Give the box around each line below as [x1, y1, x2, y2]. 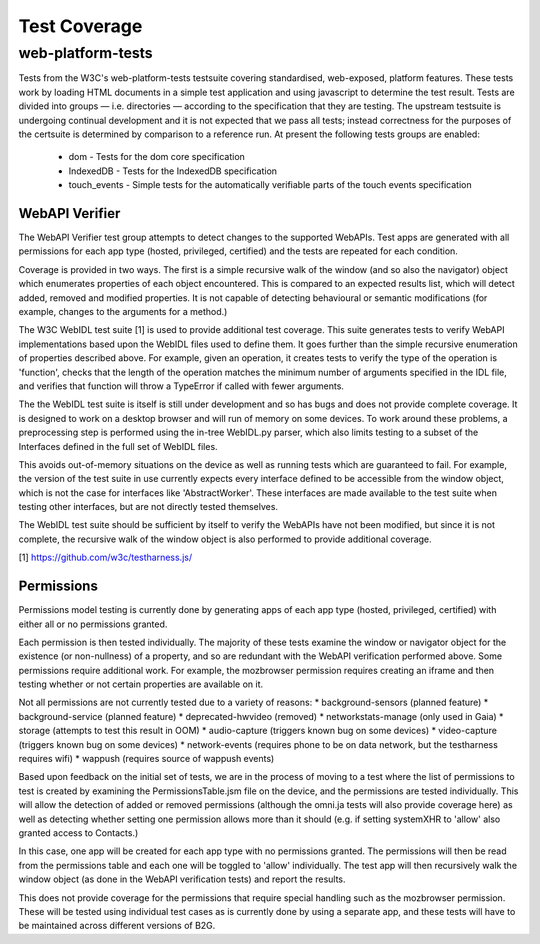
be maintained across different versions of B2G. [18, 920, 216, 932]
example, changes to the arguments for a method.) [18, 305, 228, 317]
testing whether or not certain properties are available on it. [18, 678, 264, 690]
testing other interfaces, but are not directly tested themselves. [18, 501, 279, 513]
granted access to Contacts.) [18, 827, 139, 839]
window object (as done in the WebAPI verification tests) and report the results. [18, 873, 346, 885]
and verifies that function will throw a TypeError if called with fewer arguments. [18, 380, 345, 392]
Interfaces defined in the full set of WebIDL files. [18, 440, 219, 452]
